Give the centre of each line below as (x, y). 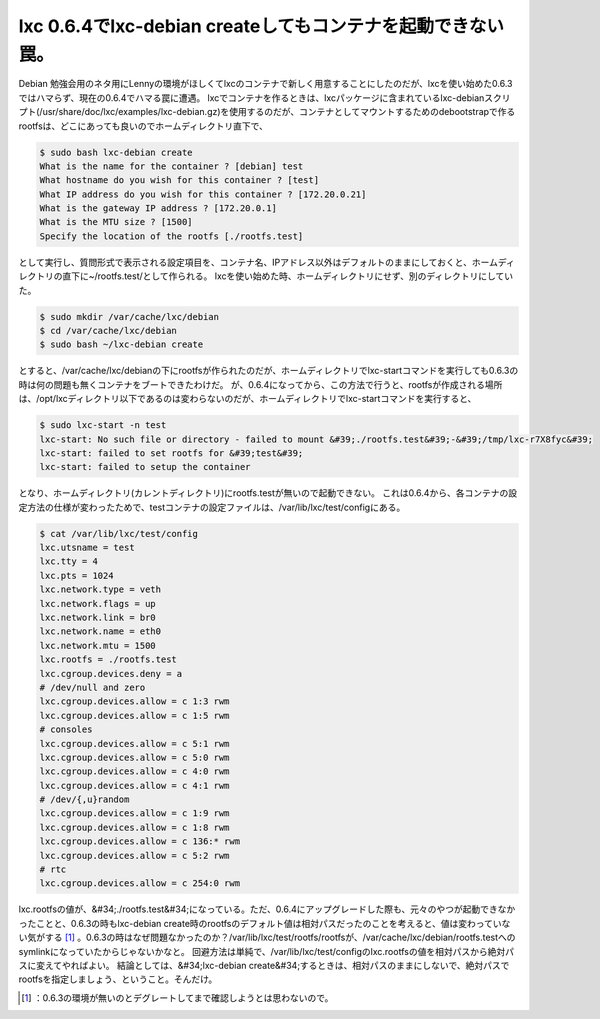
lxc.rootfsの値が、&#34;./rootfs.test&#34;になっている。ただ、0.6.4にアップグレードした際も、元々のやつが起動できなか (267, 909)
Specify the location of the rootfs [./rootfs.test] (171, 236)
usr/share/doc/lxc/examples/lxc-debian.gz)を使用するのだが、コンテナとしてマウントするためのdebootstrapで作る (279, 112)
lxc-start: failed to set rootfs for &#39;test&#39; (171, 453)
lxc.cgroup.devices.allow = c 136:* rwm (139, 841)
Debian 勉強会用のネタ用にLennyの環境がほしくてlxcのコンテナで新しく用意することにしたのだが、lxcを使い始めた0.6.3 (265, 84)
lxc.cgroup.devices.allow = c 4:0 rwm (134, 771)
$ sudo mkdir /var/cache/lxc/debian (129, 316)
